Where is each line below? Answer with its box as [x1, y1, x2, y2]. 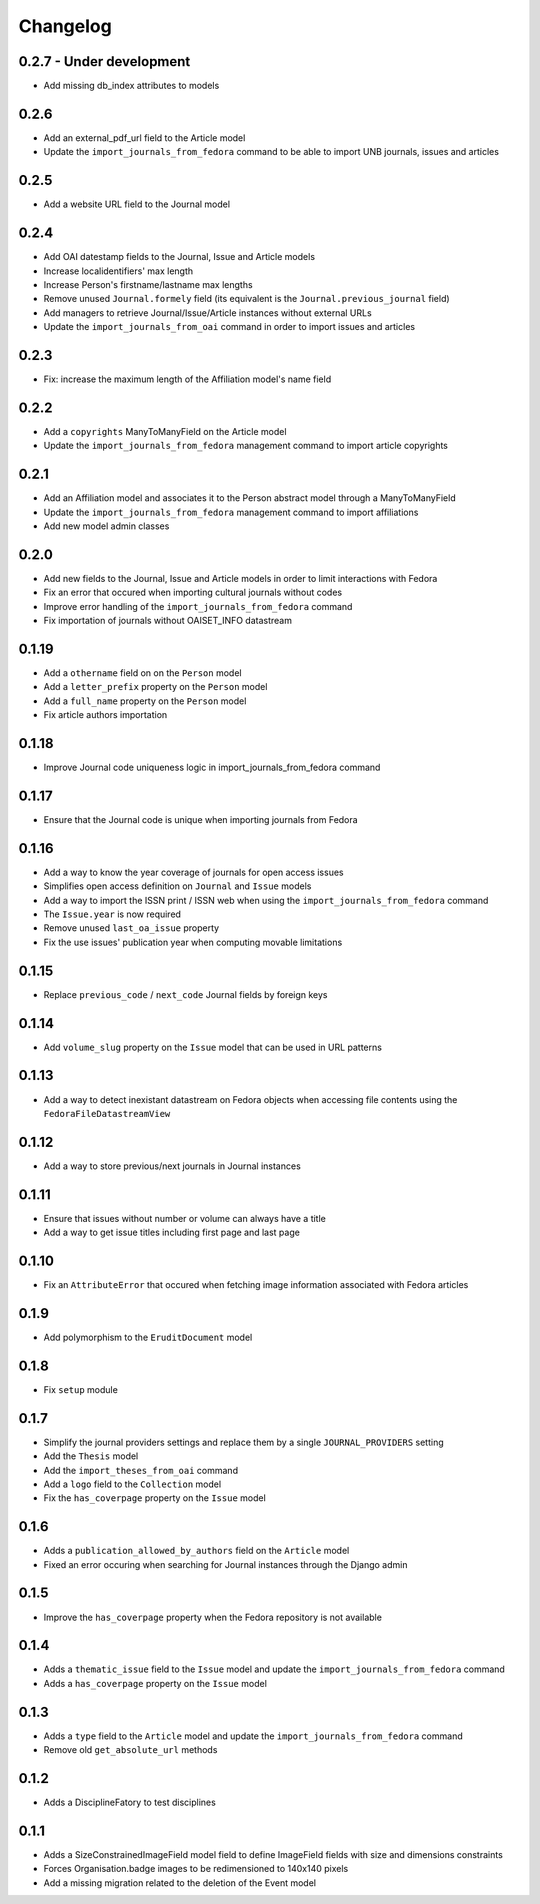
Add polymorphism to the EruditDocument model [43, 1331, 253, 1343]
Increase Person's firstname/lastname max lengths [43, 278, 254, 290]
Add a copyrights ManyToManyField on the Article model [43, 425, 287, 437]
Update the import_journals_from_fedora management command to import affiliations [43, 506, 419, 518]
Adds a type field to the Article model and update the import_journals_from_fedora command [43, 1730, 464, 1742]
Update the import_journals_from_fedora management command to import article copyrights [43, 440, 449, 452]
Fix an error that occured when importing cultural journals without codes [43, 586, 343, 599]
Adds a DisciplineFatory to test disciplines [43, 1796, 217, 1809]
